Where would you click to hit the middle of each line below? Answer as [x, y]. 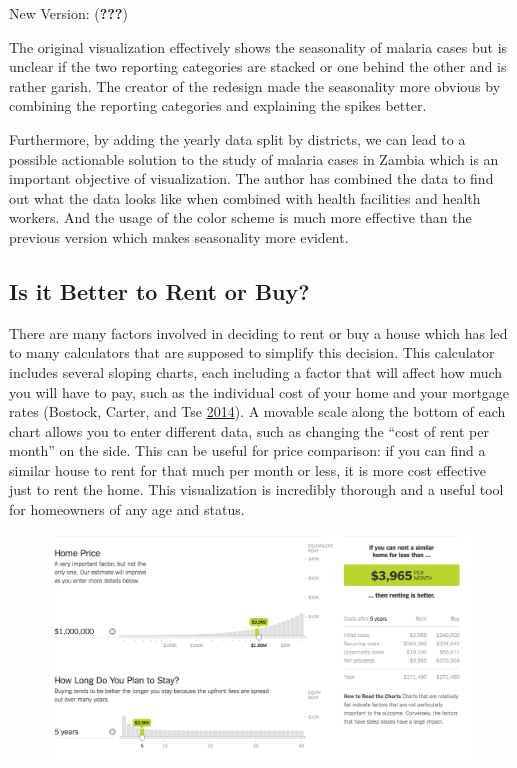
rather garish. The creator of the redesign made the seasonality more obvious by [255, 85]
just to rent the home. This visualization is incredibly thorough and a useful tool [256, 489]
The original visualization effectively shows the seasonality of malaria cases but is [258, 46]
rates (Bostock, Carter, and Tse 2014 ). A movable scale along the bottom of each [257, 411]
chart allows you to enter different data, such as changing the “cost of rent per [249, 430]
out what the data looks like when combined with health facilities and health [245, 197]
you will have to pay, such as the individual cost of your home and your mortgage [259, 391]
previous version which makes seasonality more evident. [179, 236]
